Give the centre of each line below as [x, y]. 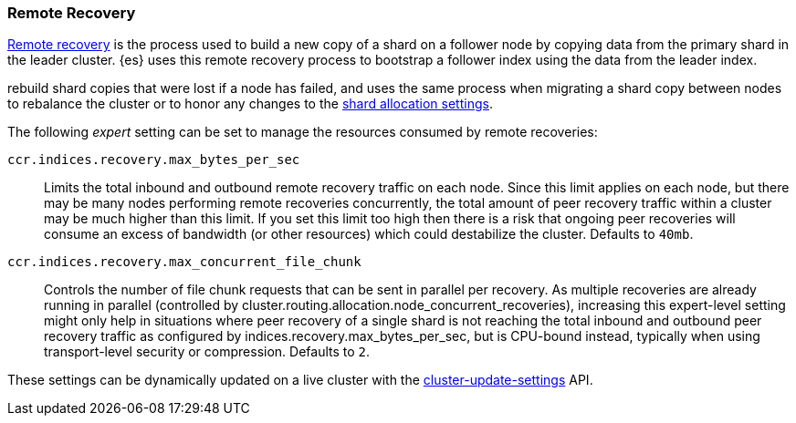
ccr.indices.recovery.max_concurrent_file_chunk [184, 262]
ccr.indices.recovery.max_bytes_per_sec [154, 160]
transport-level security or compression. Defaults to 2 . [207, 352]
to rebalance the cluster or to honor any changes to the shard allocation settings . [250, 104]
